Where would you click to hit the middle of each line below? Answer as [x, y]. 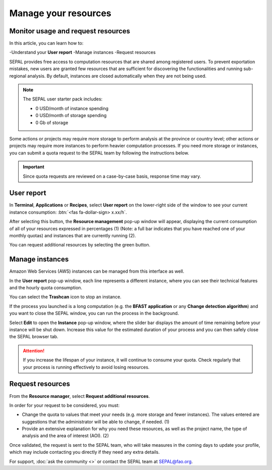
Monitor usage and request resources [70, 31]
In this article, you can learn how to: [46, 43]
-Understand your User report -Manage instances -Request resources [83, 53]
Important [34, 167]
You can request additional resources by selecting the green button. [80, 245]
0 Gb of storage [52, 122]
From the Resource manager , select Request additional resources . [80, 396]
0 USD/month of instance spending [72, 108]
